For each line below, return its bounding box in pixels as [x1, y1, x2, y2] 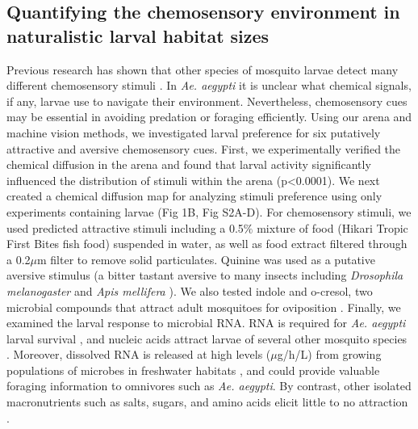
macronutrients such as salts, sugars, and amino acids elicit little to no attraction [6, 393, 408, 410]
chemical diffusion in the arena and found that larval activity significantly [6, 156, 371, 173]
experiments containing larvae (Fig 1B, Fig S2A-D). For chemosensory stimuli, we [6, 203, 412, 220]
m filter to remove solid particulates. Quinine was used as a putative [37, 250, 375, 267]
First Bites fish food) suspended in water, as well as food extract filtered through [6, 235, 408, 252]
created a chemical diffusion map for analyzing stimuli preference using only [6, 187, 382, 204]
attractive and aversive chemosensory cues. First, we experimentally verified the [6, 140, 401, 157]
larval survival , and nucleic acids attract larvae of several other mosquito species [6, 330, 408, 347]
